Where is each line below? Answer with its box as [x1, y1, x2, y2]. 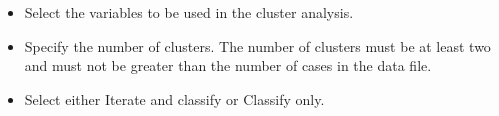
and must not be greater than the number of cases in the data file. [24, 55, 432, 76]
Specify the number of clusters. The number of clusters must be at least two [24, 35, 491, 56]
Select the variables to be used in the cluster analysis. [24, 2, 354, 22]
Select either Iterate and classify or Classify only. [24, 88, 325, 109]
